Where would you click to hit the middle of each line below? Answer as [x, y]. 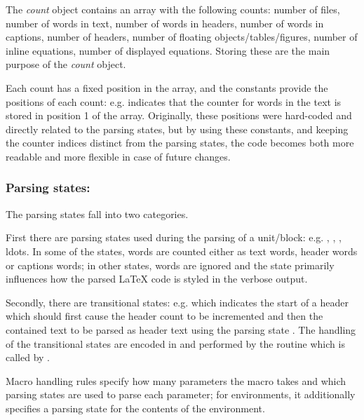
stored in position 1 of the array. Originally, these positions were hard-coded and [179, 115]
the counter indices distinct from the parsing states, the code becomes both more [180, 143]
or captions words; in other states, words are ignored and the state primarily [170, 265]
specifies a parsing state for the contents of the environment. [135, 408]
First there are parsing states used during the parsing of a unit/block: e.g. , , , [174, 237]
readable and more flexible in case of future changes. [118, 156]
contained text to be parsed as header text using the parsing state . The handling [181, 329]
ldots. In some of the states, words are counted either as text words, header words [182, 251]
